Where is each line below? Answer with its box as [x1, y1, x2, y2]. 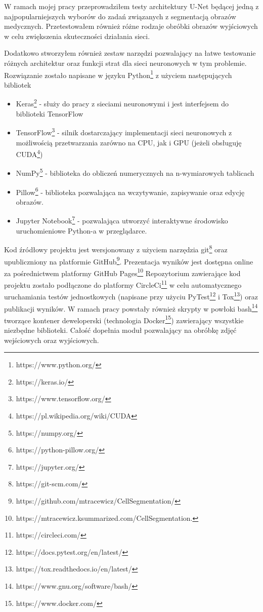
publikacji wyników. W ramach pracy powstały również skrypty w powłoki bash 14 [4, 301, 258, 314]
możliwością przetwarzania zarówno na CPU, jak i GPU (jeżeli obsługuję [16, 137, 242, 147]
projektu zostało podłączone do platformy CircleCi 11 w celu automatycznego [4, 278, 242, 290]
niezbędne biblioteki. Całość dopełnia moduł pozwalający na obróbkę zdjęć [4, 325, 237, 335]
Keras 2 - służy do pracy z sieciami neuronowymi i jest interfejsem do [16, 97, 229, 109]
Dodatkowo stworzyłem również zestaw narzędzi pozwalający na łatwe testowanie [4, 48, 256, 58]
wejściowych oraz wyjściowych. [4, 334, 99, 345]
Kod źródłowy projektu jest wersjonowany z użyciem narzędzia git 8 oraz [4, 243, 228, 254]
